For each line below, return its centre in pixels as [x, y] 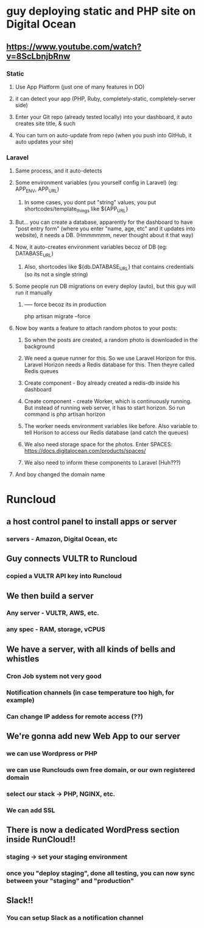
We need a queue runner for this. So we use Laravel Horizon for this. [110, 359]
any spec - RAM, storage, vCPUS [56, 629]
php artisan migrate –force [58, 316]
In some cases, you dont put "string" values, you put [90, 202]
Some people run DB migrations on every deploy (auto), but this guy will [105, 286]
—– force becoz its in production [65, 305]
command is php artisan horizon [65, 414]
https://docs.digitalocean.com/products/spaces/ [85, 451]
